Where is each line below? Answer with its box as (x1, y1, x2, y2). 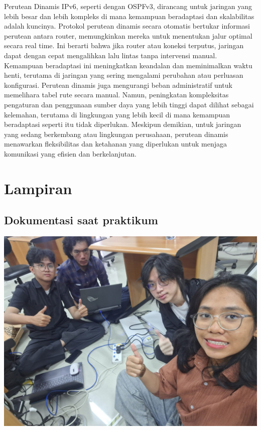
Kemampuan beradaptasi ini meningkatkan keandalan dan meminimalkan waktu (4, 60, 252, 70)
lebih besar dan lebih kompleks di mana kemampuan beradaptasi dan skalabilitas (4, 11, 254, 21)
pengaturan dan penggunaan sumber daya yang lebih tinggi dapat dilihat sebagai (4, 99, 254, 109)
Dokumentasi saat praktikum (4, 212, 158, 228)
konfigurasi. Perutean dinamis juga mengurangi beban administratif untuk (4, 79, 232, 90)
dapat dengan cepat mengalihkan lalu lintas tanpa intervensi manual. (4, 50, 217, 60)
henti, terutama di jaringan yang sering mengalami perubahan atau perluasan (4, 70, 243, 80)
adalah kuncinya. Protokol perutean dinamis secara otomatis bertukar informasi (4, 21, 250, 31)
